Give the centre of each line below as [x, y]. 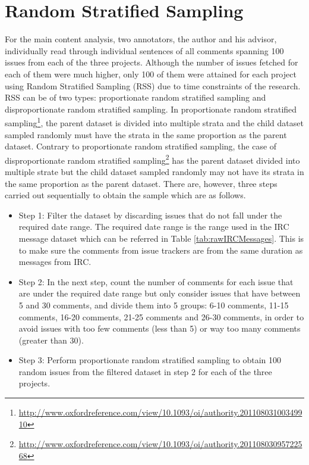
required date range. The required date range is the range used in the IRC [154, 227]
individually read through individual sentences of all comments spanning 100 [144, 50]
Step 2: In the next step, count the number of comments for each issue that [156, 281]
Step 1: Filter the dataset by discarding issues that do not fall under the [150, 215]
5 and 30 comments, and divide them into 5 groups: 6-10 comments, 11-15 [154, 305]
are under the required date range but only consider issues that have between [160, 293]
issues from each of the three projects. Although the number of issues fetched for [152, 62]
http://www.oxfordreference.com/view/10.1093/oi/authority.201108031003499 [160, 412]
